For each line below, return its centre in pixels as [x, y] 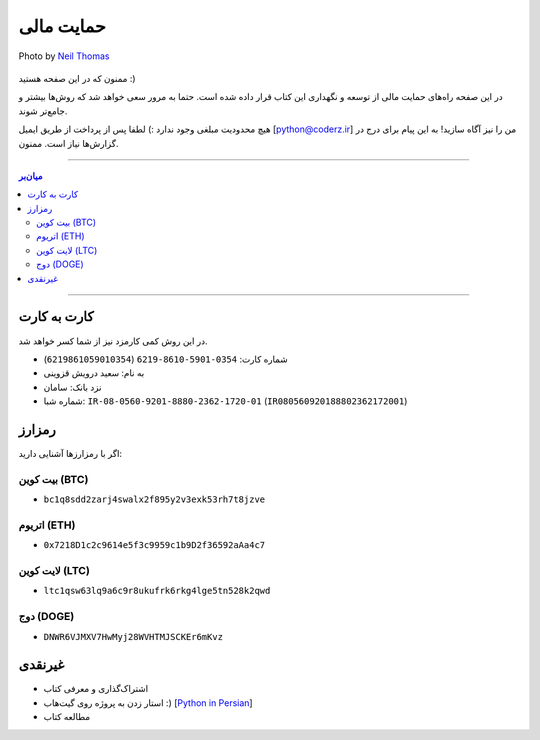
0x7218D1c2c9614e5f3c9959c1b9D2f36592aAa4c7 [154, 545]
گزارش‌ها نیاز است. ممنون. [68, 143]
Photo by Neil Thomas [64, 56]
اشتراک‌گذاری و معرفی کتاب [96, 689]
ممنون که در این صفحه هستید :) [77, 78]
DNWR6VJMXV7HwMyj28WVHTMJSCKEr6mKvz [133, 636]
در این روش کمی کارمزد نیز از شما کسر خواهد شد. [113, 341]
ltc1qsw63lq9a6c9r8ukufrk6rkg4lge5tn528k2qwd [157, 591]
